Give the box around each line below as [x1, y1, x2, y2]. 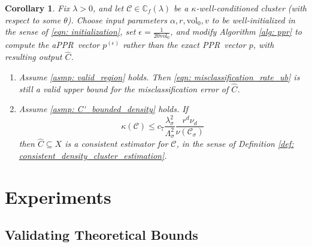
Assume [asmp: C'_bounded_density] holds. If [19, 103, 188, 115]
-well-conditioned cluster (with [196, 2, 307, 14]
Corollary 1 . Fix [5, 2, 70, 14]
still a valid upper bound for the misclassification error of [19, 82, 229, 95]
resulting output [5, 50, 62, 63]
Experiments [5, 184, 111, 209]
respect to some [5, 13, 61, 26]
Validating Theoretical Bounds [5, 225, 198, 244]
